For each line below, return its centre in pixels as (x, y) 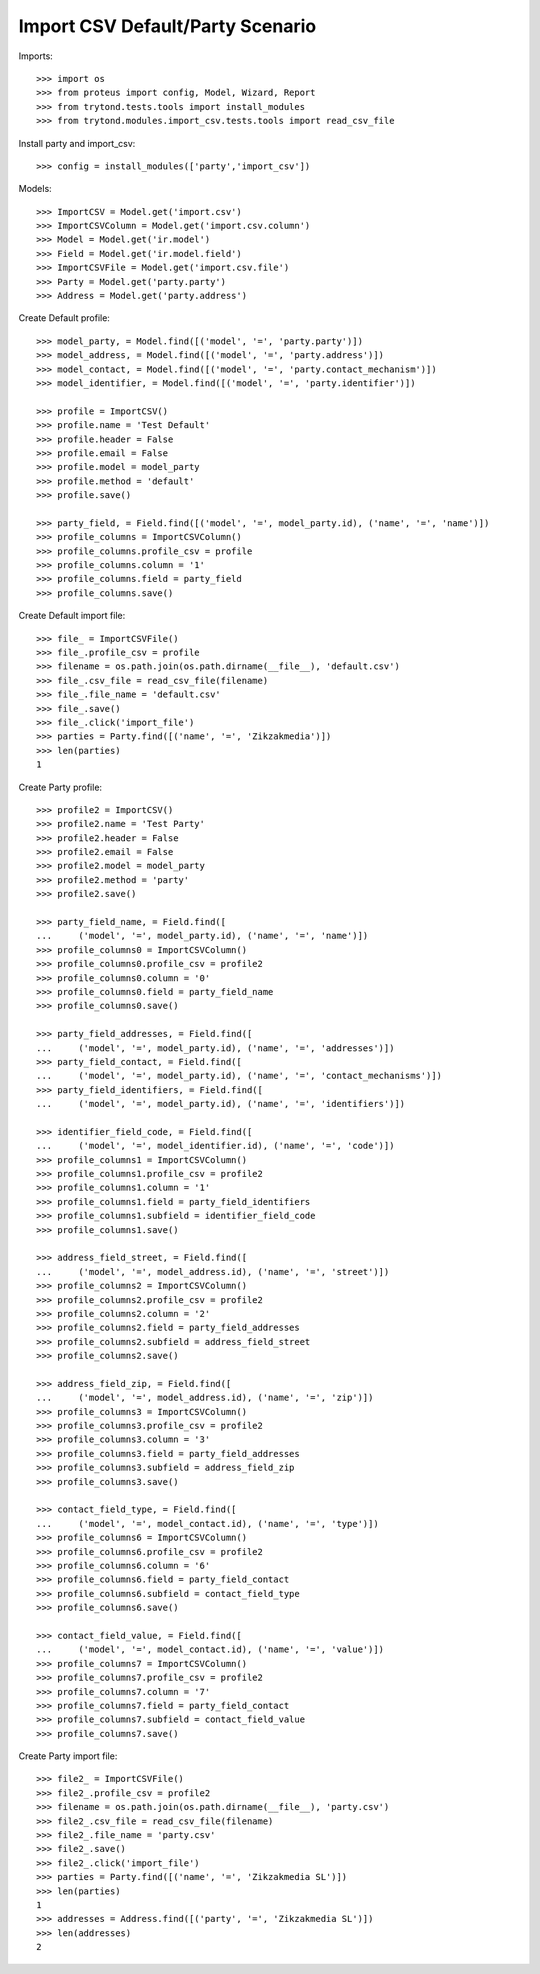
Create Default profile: (64, 318)
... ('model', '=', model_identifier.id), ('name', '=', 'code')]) (215, 1146)
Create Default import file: (72, 616)
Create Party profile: (60, 787)
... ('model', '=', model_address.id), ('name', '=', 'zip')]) (205, 1398)
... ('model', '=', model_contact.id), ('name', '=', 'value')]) (210, 1649)
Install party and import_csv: (77, 143)
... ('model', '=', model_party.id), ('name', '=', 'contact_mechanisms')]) (239, 1076)
